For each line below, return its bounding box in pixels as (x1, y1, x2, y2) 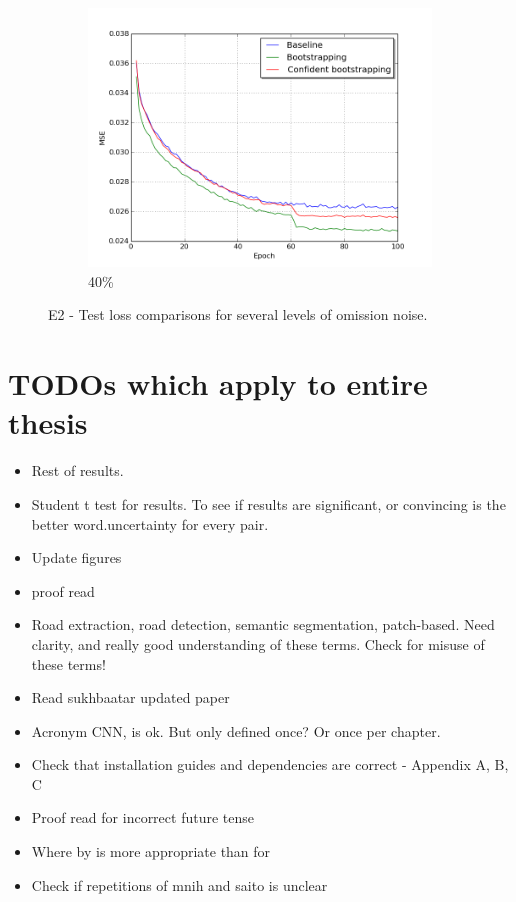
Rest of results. (31, 460, 124, 481)
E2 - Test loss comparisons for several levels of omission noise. (48, 304, 428, 325)
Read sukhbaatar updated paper (31, 687, 230, 708)
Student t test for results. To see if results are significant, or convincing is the (31, 493, 506, 514)
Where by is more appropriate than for (31, 841, 271, 862)
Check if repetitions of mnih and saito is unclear (31, 874, 328, 895)
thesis (8, 402, 88, 443)
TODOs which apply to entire (8, 363, 428, 404)
